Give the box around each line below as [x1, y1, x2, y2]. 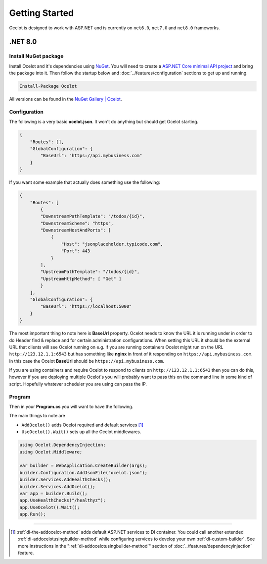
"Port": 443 [61, 248, 90, 254]
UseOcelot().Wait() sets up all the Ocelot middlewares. [21, 429, 141, 435]
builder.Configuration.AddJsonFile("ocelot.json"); [19, 470, 148, 475]
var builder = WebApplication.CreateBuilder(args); [19, 463, 148, 468]
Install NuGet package [9, 53, 64, 59]
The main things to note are [9, 413, 65, 419]
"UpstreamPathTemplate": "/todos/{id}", [40, 269, 140, 275]
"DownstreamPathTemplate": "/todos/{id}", [40, 214, 145, 219]
